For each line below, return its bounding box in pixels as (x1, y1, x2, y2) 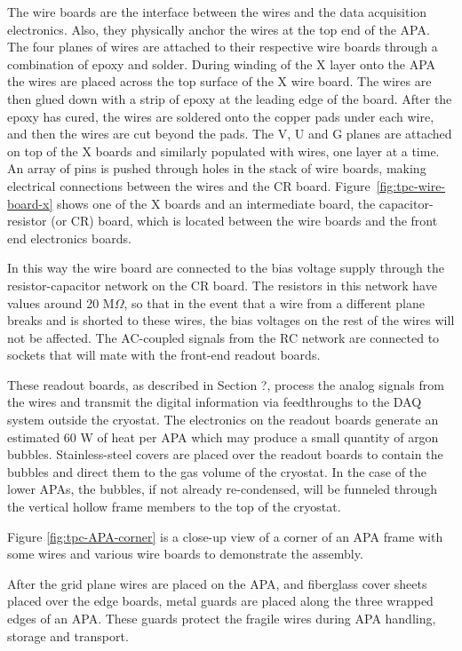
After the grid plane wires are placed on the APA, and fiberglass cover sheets (7, 574, 427, 592)
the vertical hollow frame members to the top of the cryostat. (7, 497, 341, 516)
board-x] (7, 194, 53, 212)
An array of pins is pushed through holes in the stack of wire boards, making (7, 159, 426, 178)
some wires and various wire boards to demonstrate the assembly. (7, 544, 363, 563)
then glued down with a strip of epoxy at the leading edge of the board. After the (7, 89, 452, 107)
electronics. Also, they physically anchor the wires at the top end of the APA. (7, 20, 430, 38)
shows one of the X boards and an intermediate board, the (57, 194, 376, 212)
